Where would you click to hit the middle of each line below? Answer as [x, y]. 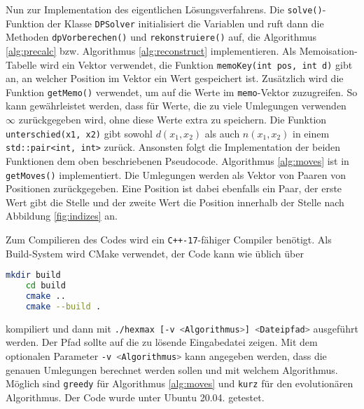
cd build [45, 286]
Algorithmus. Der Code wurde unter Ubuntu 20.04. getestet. [135, 397]
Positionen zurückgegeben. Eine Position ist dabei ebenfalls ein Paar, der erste [174, 188]
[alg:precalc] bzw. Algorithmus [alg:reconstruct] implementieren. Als [151, 50]
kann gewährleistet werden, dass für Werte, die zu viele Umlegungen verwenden [176, 106]
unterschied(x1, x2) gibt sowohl [79, 133]
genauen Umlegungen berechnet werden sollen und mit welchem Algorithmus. [172, 369]
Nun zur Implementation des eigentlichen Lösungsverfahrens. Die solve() [164, 9]
